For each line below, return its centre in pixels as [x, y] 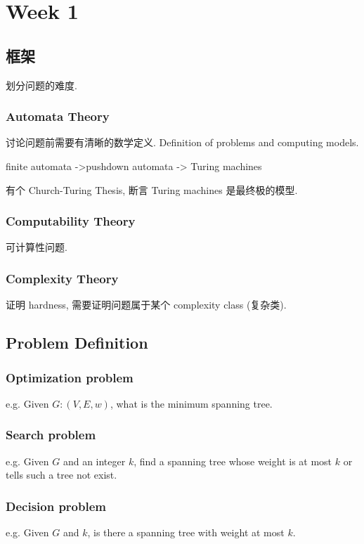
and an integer [94, 461]
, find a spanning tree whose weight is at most [233, 461]
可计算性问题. [37, 247]
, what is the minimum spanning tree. [191, 403]
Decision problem [56, 506]
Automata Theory [58, 116]
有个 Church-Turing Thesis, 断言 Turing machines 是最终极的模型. [152, 189]
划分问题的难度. [41, 85]
